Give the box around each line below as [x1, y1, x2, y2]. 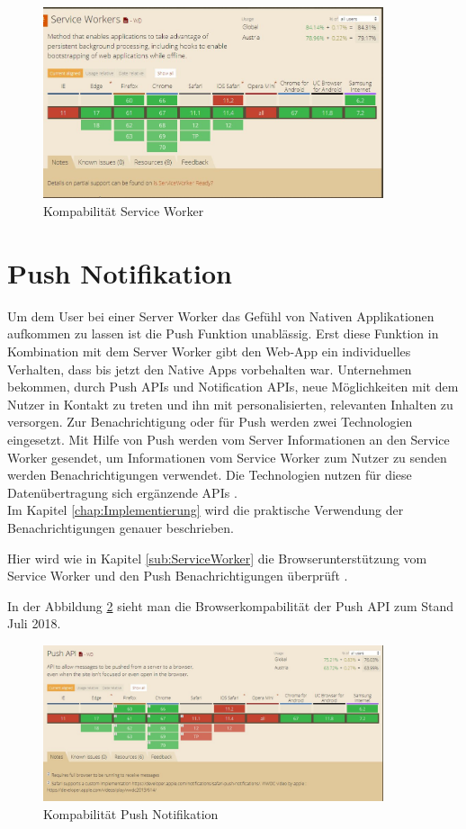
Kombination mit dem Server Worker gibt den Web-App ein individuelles [7, 341, 411, 360]
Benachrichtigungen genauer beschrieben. [7, 518, 235, 536]
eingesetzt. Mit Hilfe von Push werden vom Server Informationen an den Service [7, 429, 450, 448]
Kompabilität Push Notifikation [43, 804, 219, 823]
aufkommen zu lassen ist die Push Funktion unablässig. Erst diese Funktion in [7, 324, 439, 343]
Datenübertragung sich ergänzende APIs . [7, 482, 237, 501]
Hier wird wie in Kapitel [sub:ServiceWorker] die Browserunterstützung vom [7, 548, 427, 567]
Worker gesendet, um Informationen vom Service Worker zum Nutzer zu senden [7, 447, 447, 466]
